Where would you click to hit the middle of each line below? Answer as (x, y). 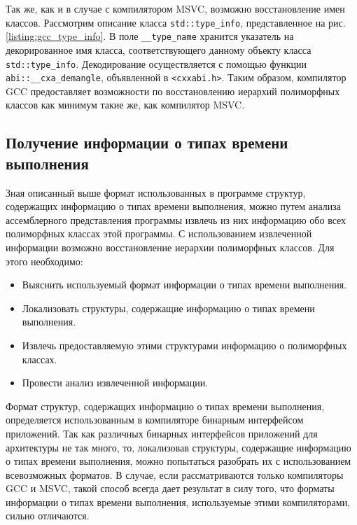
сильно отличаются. (48, 516)
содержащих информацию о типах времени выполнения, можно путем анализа (174, 206)
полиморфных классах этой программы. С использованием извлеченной (159, 233)
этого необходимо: (44, 261)
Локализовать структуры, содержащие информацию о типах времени (168, 308)
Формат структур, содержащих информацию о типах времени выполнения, (165, 406)
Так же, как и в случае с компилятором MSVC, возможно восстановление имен (175, 8)
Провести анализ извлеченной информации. (115, 383)
